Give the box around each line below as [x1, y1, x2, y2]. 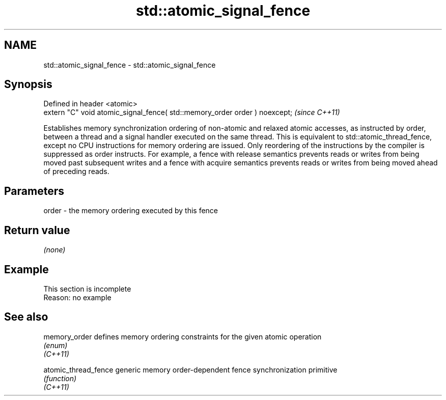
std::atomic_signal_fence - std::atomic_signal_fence [43, 60, 216, 69]
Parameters [4, 184, 64, 197]
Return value [4, 223, 70, 237]
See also [4, 310, 48, 324]
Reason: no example [43, 293, 111, 302]
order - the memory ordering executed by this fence [43, 206, 218, 215]
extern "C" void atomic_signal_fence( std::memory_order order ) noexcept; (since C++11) [43, 108, 340, 117]
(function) [43, 374, 77, 383]
